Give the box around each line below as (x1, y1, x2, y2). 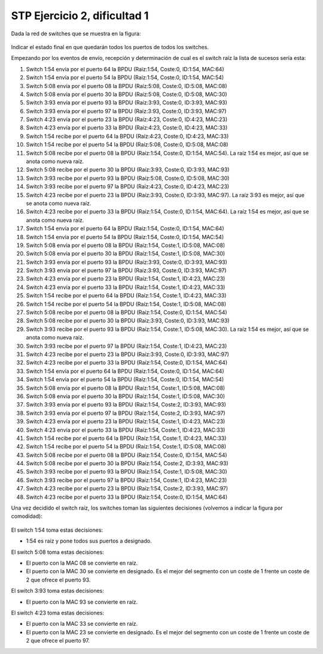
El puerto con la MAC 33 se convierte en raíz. (26, 620, 138, 628)
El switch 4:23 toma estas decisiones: (11, 609, 105, 616)
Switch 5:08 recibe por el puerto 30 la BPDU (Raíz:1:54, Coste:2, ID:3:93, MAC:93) (26, 460, 228, 467)
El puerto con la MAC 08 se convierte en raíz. (26, 559, 138, 566)
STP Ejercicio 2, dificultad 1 (11, 9, 149, 22)
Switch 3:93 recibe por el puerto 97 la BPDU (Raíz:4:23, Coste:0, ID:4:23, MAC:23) (26, 183, 230, 190)
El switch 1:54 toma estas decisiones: (11, 526, 103, 534)
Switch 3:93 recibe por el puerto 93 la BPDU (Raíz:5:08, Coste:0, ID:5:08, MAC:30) (26, 174, 230, 182)
